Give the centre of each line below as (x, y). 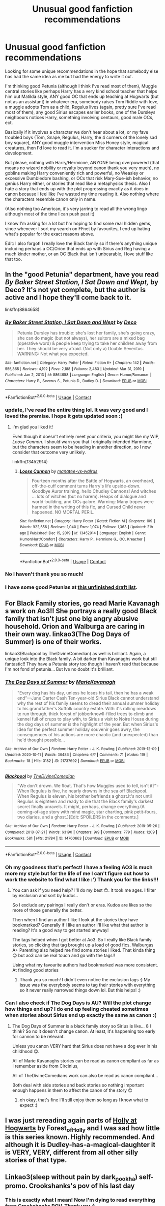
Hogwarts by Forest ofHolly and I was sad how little (82, 1129)
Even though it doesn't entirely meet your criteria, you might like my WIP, (86, 436)
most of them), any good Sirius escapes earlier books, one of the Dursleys (80, 112)
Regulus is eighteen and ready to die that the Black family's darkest (85, 801)
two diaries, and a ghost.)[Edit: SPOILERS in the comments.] (78, 817)
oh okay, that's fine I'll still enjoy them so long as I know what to (84, 1100)
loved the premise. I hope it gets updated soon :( (64, 416)
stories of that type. (36, 1160)
